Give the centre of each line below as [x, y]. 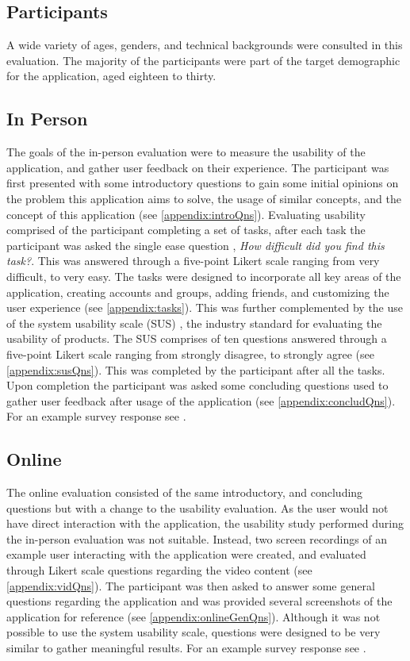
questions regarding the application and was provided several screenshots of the [199, 601]
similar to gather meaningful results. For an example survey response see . [186, 648]
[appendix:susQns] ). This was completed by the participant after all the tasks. [196, 369]
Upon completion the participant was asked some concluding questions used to [197, 385]
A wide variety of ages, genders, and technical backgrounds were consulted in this [205, 45]
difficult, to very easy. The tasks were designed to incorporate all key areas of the [204, 276]
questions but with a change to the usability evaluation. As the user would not [197, 507]
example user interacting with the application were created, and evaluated [186, 554]
